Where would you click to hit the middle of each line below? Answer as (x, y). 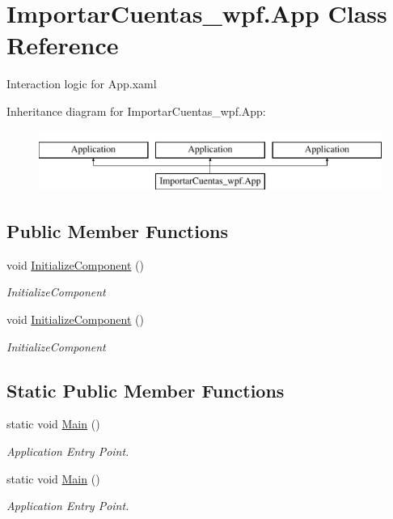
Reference (63, 45)
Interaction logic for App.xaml (82, 84)
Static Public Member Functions (146, 390)
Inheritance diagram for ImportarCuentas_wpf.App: (136, 111)
